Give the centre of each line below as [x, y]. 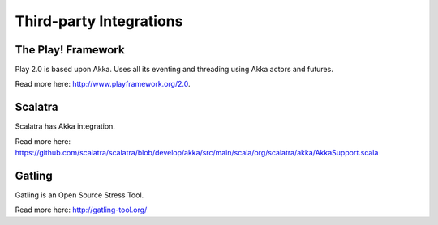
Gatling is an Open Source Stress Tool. [79, 195]
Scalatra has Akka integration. [65, 126]
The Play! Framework [70, 50]
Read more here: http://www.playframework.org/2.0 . [103, 84]
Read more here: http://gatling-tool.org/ [81, 210]
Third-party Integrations [99, 21]
